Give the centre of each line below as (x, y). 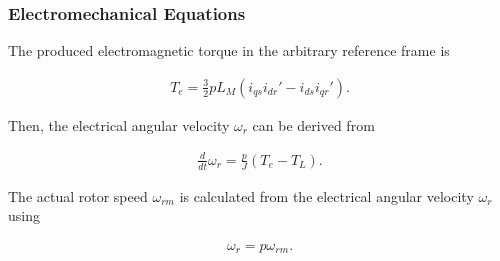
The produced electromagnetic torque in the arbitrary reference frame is (229, 50)
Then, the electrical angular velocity (119, 124)
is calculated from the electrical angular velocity (326, 195)
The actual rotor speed (78, 195)
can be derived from (313, 124)
